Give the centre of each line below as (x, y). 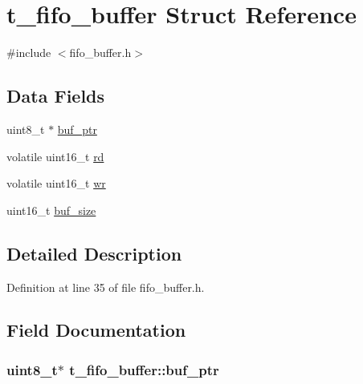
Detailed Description (94, 253)
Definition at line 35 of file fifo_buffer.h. (106, 287)
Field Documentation (96, 330)
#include (29, 53)
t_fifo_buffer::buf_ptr (144, 369)
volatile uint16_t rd (55, 156)
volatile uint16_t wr (56, 183)
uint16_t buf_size (51, 210)
